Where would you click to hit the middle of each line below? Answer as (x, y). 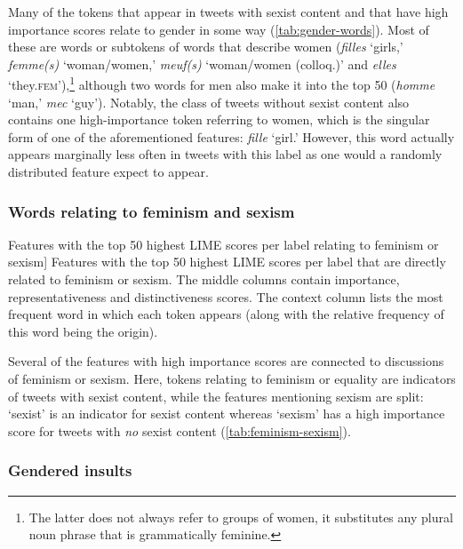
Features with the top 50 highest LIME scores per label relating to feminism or (224, 244)
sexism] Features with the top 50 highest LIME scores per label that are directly (227, 262)
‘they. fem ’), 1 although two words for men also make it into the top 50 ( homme (222, 84)
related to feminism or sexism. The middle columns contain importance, (204, 279)
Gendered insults (70, 470)
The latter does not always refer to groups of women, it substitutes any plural (241, 517)
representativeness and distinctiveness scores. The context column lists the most (226, 296)
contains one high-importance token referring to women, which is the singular (219, 119)
